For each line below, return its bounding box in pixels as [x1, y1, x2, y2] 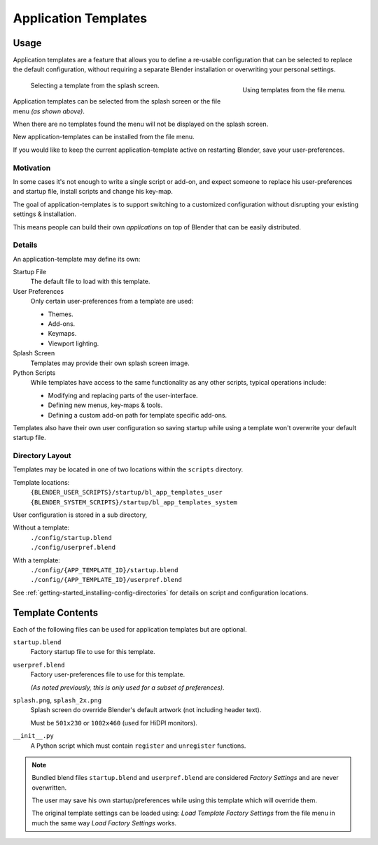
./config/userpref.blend [30, 544, 115, 552]
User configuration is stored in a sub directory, [13, 511, 147, 519]
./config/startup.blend [30, 534, 112, 541]
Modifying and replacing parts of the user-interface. [48, 391, 199, 399]
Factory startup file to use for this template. [30, 648, 155, 656]
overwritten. [31, 783, 67, 792]
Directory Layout [13, 451, 71, 461]
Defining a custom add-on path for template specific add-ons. [48, 411, 227, 419]
